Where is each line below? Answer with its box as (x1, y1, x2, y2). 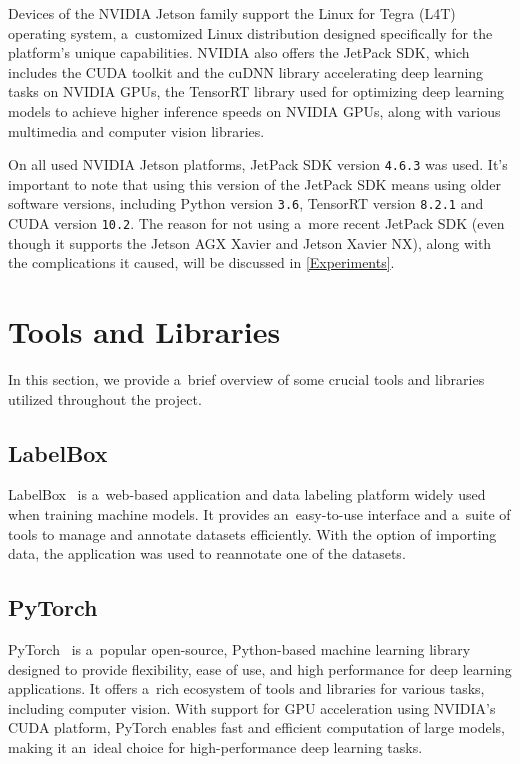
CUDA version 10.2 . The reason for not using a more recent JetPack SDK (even (8, 213, 505, 234)
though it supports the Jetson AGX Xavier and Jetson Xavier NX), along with (8, 232, 492, 253)
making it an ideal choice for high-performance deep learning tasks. (8, 736, 423, 757)
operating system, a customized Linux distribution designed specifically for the (8, 22, 493, 43)
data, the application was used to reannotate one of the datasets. (8, 543, 406, 564)
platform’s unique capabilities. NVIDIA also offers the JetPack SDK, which (8, 42, 470, 63)
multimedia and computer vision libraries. (8, 120, 265, 141)
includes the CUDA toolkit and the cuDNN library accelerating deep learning (8, 61, 484, 82)
